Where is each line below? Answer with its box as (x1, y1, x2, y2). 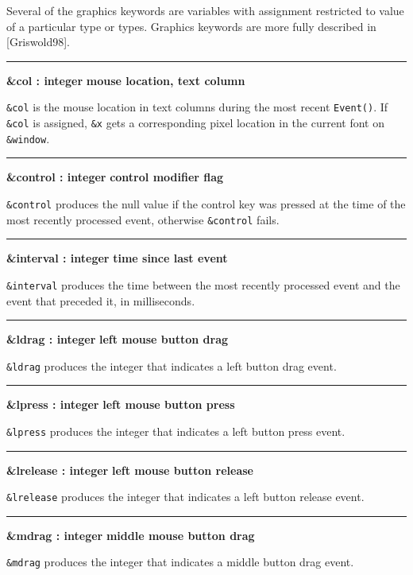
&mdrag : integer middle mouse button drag (6, 526, 255, 543)
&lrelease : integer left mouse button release (6, 461, 254, 478)
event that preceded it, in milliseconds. (6, 292, 195, 309)
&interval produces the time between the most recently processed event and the (6, 276, 400, 293)
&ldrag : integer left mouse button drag (6, 331, 229, 348)
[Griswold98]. (6, 33, 70, 50)
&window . (6, 130, 50, 146)
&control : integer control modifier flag (6, 169, 224, 185)
